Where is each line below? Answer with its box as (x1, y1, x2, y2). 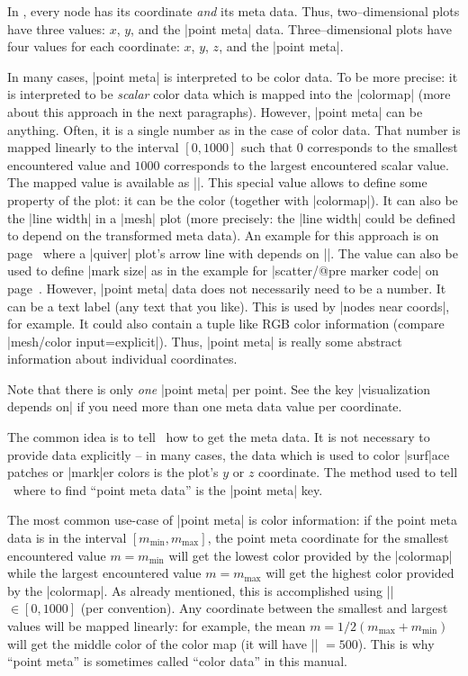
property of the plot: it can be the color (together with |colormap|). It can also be (7, 190, 458, 209)
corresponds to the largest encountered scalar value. (164, 155, 449, 174)
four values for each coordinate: (7, 37, 180, 56)
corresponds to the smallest (307, 138, 458, 157)
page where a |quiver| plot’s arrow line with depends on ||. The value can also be (7, 243, 458, 262)
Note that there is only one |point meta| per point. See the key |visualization (7, 379, 431, 398)
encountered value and (7, 155, 130, 174)
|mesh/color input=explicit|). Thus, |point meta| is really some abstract (7, 331, 402, 350)
